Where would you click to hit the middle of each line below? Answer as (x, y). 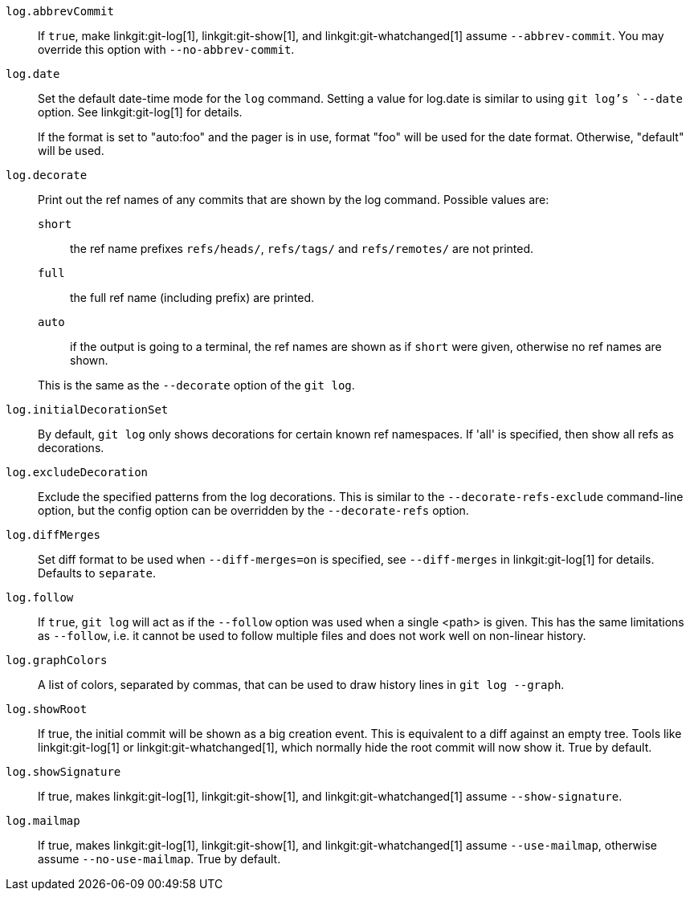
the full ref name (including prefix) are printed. (192, 298)
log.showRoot (47, 709)
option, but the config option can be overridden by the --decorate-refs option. (253, 510)
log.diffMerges (53, 535)
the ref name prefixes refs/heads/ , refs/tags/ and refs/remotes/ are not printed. (302, 249)
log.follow (40, 597)
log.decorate (47, 175)
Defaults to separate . (97, 573)
